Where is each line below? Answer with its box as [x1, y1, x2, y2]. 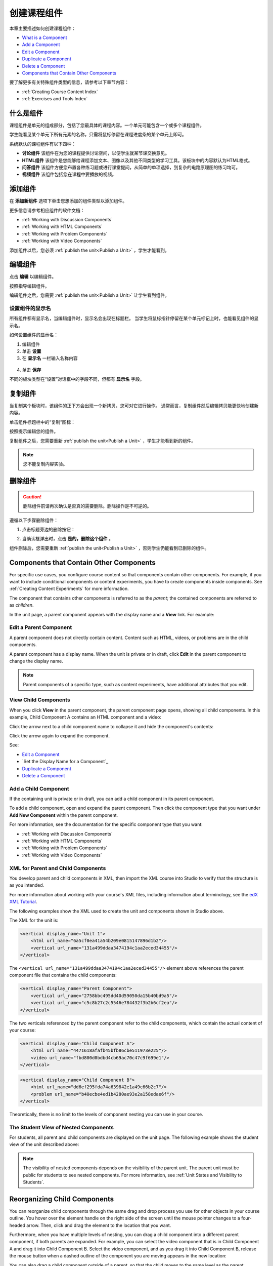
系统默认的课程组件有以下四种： [9, 141, 76, 147]
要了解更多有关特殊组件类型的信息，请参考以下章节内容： [9, 79, 129, 86]
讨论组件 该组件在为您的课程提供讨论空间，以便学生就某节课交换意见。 [22, 150, 169, 156]
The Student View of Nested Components [9, 1124, 114, 1131]
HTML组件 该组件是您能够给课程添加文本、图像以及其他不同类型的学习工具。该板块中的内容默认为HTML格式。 [22, 157, 253, 163]
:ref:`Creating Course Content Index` [22, 89, 98, 95]
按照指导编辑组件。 [9, 283, 50, 289]
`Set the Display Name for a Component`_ [22, 759, 109, 765]
